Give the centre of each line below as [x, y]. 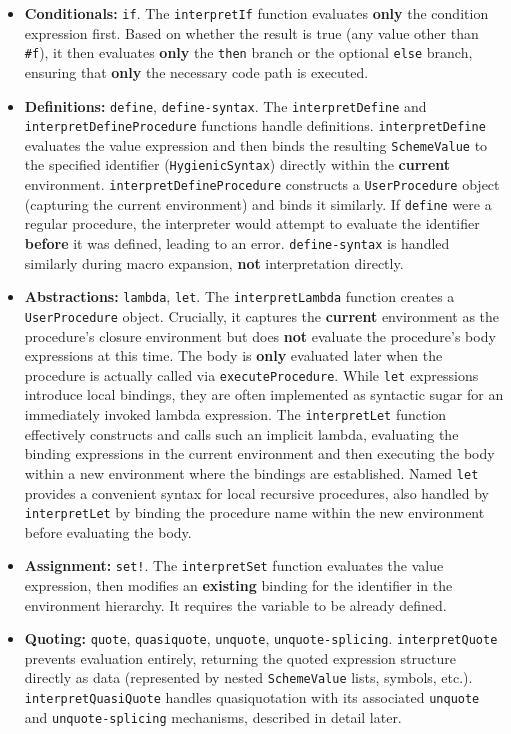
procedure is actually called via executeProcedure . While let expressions [251, 374]
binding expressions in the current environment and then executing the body [259, 453]
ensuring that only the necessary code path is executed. [196, 71]
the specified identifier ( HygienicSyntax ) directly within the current [237, 164]
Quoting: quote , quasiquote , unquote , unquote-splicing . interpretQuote [261, 638]
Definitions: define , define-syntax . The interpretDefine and [225, 105]
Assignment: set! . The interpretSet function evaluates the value [234, 565]
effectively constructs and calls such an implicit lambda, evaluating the [241, 433]
